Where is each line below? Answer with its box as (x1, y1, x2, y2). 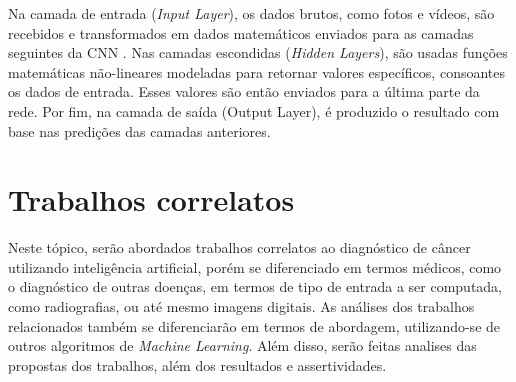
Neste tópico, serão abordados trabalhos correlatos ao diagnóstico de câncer (8, 237, 471, 258)
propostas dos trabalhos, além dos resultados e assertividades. (8, 354, 387, 375)
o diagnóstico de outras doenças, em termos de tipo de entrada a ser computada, (8, 276, 503, 297)
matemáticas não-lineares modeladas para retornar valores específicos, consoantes (8, 61, 506, 82)
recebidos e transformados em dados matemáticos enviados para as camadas (8, 22, 474, 43)
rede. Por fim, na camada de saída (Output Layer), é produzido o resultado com (8, 100, 500, 121)
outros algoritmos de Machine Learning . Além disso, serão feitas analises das (8, 335, 477, 356)
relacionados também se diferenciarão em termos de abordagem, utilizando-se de (8, 315, 501, 336)
